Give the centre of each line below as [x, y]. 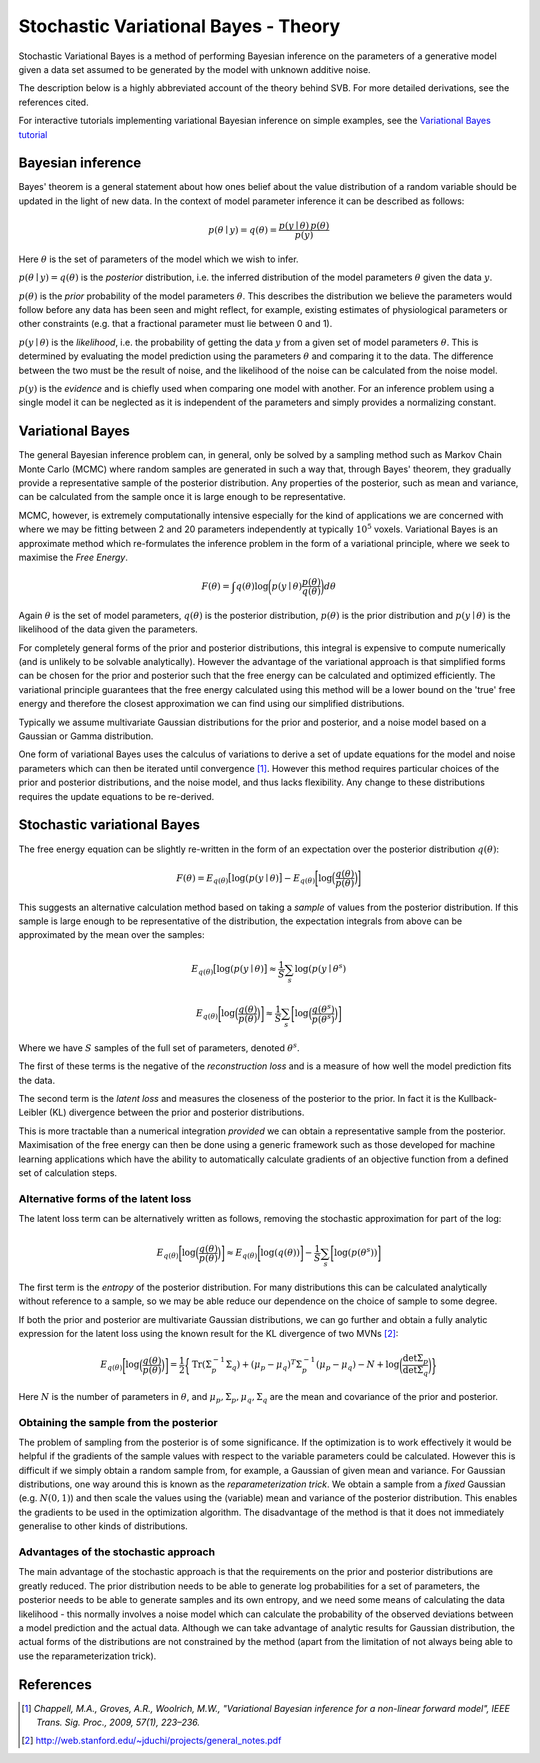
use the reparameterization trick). [87, 1656]
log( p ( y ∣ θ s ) [320, 968]
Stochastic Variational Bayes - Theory [179, 26]
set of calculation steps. [68, 1173]
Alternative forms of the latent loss [105, 1198]
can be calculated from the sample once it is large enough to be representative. [182, 497]
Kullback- [478, 1099]
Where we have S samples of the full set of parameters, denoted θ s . [159, 1047]
